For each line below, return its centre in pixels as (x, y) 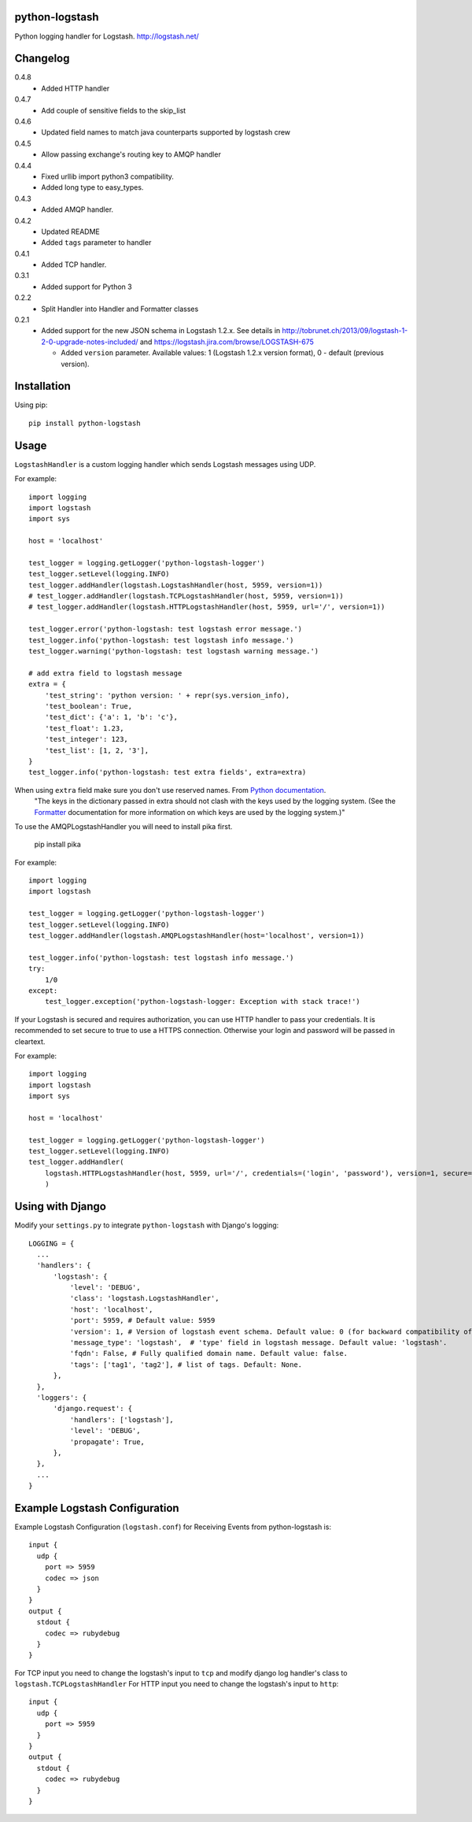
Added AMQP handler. (77, 209)
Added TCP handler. (74, 265)
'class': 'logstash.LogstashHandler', (144, 1298)
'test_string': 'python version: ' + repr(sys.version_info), (167, 695)
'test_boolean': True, (88, 706)
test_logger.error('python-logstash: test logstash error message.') (166, 629)
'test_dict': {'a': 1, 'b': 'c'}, (111, 717)
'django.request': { (93, 1409)
